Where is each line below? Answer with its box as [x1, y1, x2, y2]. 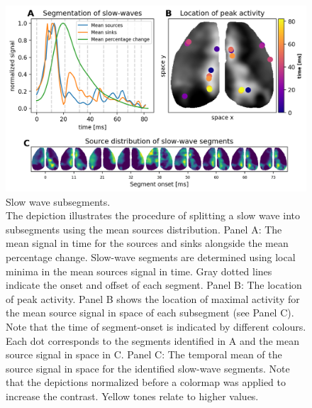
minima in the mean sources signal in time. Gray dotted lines [6, 263, 272, 278]
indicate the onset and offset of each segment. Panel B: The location [6, 277, 302, 292]
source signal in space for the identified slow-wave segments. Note [6, 360, 290, 375]
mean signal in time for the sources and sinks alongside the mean [6, 236, 289, 250]
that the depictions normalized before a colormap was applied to [6, 375, 286, 390]
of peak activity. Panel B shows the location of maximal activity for [6, 291, 300, 306]
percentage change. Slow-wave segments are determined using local [6, 250, 296, 265]
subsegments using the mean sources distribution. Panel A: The [6, 221, 282, 236]
